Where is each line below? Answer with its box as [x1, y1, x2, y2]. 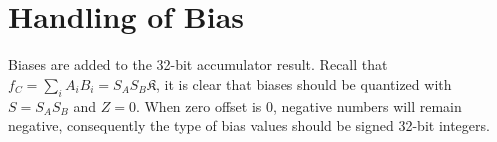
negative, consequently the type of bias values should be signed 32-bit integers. [8, 115, 490, 136]
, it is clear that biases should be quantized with [156, 73, 452, 94]
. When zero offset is [135, 95, 262, 116]
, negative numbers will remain [272, 95, 462, 116]
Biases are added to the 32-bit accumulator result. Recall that [8, 54, 388, 75]
